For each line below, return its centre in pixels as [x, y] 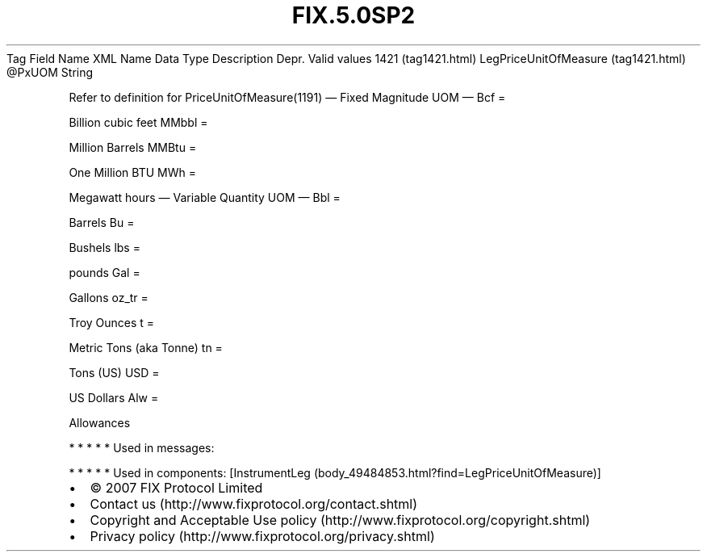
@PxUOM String [50, 72]
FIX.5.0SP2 [353, 15]
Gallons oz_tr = [109, 297]
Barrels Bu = [102, 222]
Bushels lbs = [105, 247]
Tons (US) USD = [114, 372]
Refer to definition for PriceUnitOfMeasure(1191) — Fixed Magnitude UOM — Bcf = [287, 97]
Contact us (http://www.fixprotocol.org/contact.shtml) [254, 503]
